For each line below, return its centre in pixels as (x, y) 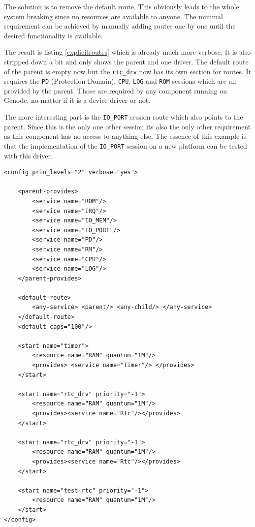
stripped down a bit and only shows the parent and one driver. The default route (126, 61)
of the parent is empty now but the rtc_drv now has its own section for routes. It (128, 71)
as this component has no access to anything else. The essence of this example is (125, 136)
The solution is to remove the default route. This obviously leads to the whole (122, 6)
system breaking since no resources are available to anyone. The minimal (113, 16)
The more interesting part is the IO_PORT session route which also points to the (124, 117)
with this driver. (28, 155)
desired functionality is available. (53, 35)
